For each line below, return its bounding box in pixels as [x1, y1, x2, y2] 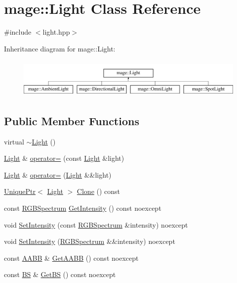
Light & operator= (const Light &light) [4, 153, 124, 163]
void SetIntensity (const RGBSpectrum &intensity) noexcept [4, 219, 188, 230]
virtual [4, 136, 24, 146]
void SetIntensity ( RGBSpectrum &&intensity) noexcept [4, 236, 175, 246]
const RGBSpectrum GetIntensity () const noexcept [4, 202, 161, 213]
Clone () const [77, 186, 120, 196]
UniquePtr [4, 186, 36, 196]
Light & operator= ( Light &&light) [4, 169, 112, 180]
